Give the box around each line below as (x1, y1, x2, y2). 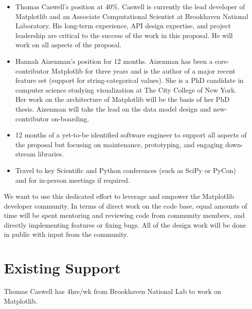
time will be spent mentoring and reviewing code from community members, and (4, 210, 245, 220)
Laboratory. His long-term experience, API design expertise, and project (15, 20, 231, 31)
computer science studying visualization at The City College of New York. (15, 84, 236, 95)
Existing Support (4, 258, 121, 278)
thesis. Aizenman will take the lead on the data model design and (15, 103, 211, 114)
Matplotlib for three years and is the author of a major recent (51, 65, 235, 76)
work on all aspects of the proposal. (15, 39, 122, 50)
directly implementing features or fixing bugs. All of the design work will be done (4, 219, 246, 230)
